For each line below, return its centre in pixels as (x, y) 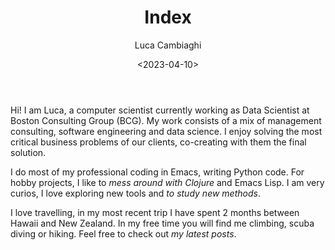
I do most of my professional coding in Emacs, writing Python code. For (157, 172)
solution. (28, 152)
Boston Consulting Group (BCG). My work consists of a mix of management (166, 120)
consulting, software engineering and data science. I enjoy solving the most (166, 131)
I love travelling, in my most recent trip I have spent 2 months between (155, 212)
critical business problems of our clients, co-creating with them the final (158, 142)
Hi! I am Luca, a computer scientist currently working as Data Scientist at (160, 110)
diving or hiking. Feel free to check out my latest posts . (123, 233)
